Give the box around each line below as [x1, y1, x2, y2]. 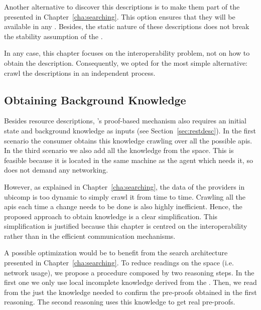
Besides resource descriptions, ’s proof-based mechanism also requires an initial [4, 115, 247, 126]
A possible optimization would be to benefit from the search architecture [4, 247, 228, 258]
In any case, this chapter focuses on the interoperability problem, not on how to [4, 48, 250, 58]
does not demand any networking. [4, 165, 108, 175]
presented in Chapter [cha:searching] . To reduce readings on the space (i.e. [4, 257, 234, 268]
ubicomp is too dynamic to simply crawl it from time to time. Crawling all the [4, 191, 245, 202]
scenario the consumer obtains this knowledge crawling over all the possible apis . [4, 135, 252, 145]
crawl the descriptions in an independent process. [4, 67, 156, 78]
